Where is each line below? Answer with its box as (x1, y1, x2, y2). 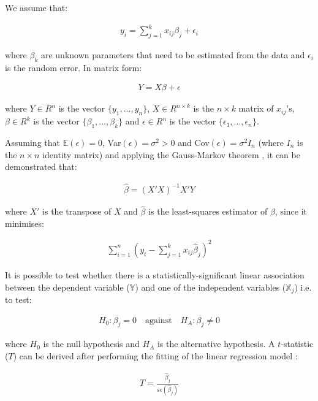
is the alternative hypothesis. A (157, 337, 275, 350)
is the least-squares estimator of (148, 205, 268, 218)
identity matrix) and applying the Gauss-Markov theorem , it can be (42, 148, 300, 161)
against (145, 316, 172, 325)
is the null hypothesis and (43, 337, 140, 350)
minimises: (5, 216, 44, 229)
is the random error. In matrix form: (5, 61, 142, 74)
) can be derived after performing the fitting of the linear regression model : (13, 349, 298, 362)
